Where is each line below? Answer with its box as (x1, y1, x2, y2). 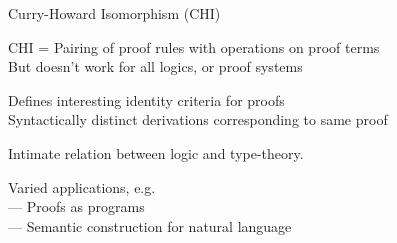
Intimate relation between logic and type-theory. (8, 142, 304, 163)
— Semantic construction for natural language (8, 215, 292, 236)
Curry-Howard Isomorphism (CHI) (8, 3, 221, 23)
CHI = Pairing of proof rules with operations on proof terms (8, 36, 380, 57)
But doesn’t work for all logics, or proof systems (8, 56, 303, 77)
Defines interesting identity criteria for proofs (8, 89, 285, 110)
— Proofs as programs (8, 196, 145, 217)
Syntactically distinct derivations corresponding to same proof (8, 109, 388, 130)
